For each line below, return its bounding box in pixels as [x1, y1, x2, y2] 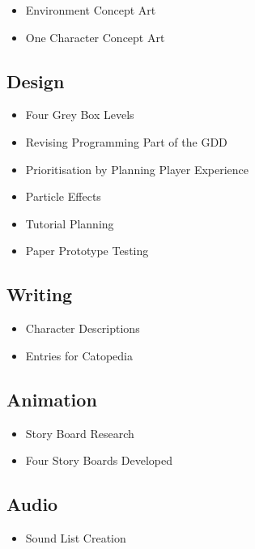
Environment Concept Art [25, 2, 156, 18]
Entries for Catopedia [25, 347, 133, 364]
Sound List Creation [25, 529, 126, 546]
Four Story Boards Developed [25, 452, 173, 469]
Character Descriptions [25, 320, 140, 337]
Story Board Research [25, 424, 134, 441]
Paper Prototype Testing [25, 242, 149, 259]
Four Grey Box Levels [25, 106, 134, 123]
